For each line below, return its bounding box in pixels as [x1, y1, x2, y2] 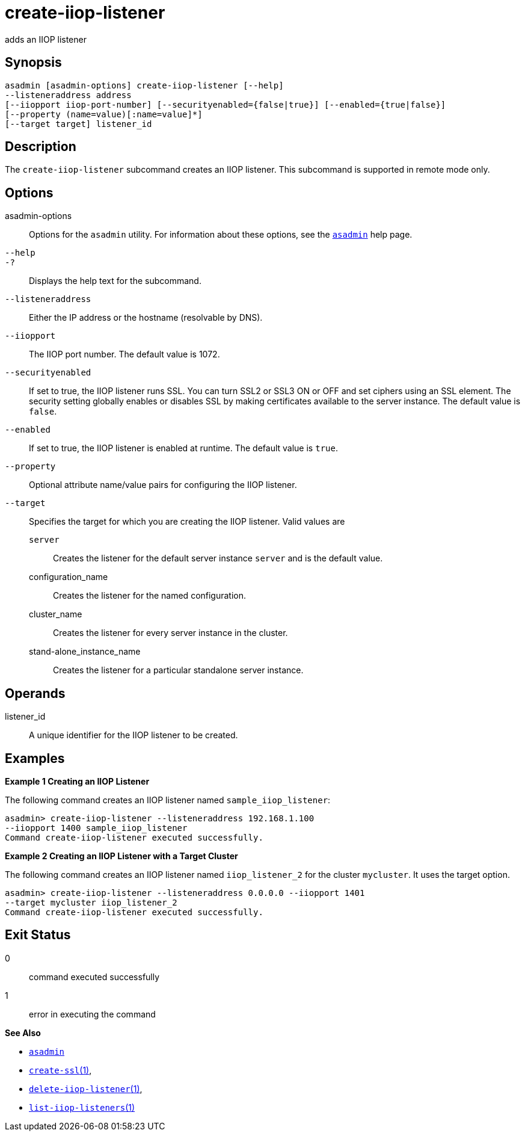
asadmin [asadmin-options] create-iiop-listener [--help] [5, 80, 284, 90]
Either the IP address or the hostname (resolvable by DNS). [29, 312, 263, 323]
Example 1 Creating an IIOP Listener [5, 776, 150, 786]
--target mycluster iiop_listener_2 [5, 897, 177, 907]
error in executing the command [29, 1008, 156, 1019]
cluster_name [29, 609, 82, 620]
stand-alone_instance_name [29, 646, 141, 657]
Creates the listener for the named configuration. [53, 590, 247, 601]
